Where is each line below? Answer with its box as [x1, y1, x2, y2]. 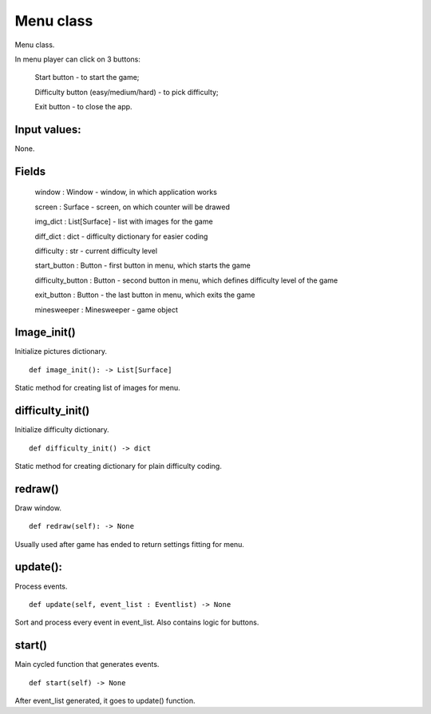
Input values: [14, 122, 81, 136]
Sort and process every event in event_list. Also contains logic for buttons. [14, 617, 259, 627]
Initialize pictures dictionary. [14, 347, 108, 356]
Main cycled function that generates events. [14, 660, 160, 669]
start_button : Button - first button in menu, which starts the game [34, 260, 251, 271]
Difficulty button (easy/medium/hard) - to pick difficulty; [34, 87, 219, 97]
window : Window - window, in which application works [34, 188, 217, 197]
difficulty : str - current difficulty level [34, 246, 158, 256]
